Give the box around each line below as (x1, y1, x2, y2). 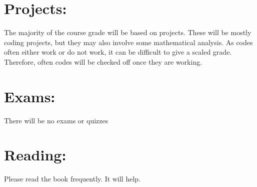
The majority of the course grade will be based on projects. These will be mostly (4, 27, 251, 38)
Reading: (4, 144, 66, 165)
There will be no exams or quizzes (4, 115, 108, 125)
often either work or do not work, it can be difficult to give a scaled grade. (4, 47, 232, 57)
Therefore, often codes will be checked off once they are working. (4, 56, 202, 67)
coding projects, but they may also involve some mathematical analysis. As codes (4, 37, 253, 47)
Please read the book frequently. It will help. (4, 173, 140, 184)
